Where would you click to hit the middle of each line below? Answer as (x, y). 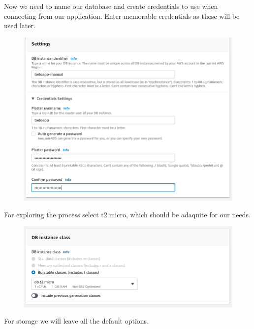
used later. (20, 25)
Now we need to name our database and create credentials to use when (111, 6)
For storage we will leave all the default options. (77, 321)
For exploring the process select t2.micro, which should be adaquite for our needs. (127, 214)
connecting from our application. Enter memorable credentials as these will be (122, 16)
